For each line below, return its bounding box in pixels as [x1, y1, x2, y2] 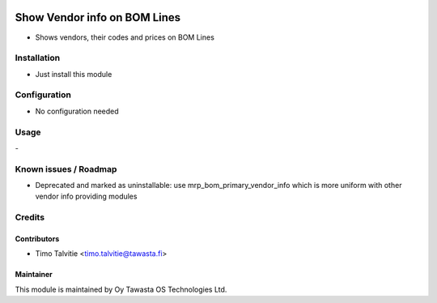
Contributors [15, 234, 60, 244]
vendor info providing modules [35, 191, 138, 202]
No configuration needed [35, 106, 119, 116]
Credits [15, 211, 45, 223]
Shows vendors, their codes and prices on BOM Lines [35, 32, 214, 42]
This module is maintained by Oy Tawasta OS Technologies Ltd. [15, 284, 227, 294]
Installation [15, 53, 61, 64]
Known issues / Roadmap [15, 163, 117, 174]
